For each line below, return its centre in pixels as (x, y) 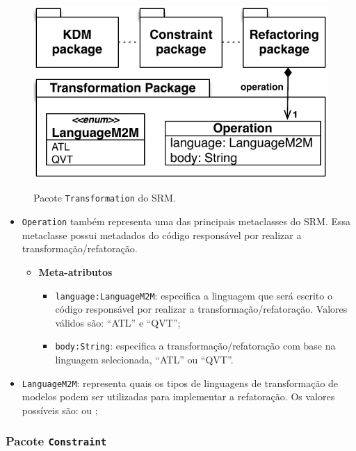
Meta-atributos (75, 271)
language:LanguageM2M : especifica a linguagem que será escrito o (194, 295)
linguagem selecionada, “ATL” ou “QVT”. (144, 360)
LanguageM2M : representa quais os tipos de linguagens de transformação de (180, 383)
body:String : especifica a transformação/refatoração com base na (195, 346)
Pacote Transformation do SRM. (105, 198)
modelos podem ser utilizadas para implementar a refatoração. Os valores (178, 396)
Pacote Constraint (56, 441)
